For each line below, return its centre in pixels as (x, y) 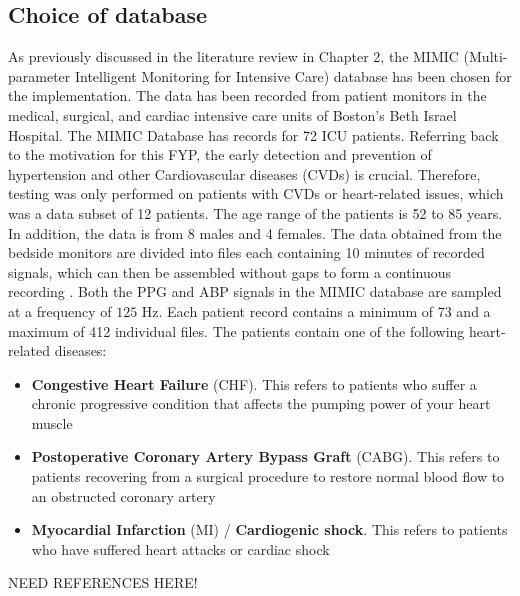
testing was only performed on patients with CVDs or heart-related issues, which (256, 193)
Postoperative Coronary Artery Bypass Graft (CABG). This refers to (265, 456)
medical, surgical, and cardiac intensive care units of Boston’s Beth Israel (232, 114)
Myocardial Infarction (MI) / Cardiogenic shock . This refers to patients (269, 529)
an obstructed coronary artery (123, 495)
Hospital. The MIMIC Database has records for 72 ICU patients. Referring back (253, 134)
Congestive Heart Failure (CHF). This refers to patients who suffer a (254, 383)
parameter (39, 75)
